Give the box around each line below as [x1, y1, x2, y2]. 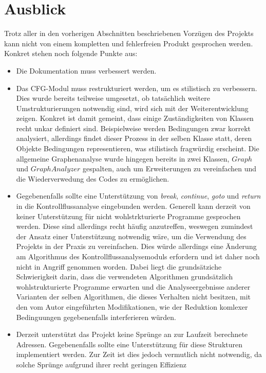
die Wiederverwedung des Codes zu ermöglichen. [16, 173, 169, 184]
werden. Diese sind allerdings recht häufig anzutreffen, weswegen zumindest [16, 221, 253, 232]
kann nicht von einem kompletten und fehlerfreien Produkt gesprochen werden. [4, 38, 253, 48]
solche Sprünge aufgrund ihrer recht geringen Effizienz [16, 359, 186, 369]
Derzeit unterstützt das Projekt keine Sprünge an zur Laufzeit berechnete [16, 329, 248, 340]
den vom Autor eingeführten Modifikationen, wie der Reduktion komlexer [16, 301, 248, 312]
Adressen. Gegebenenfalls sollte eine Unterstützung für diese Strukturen [16, 339, 243, 349]
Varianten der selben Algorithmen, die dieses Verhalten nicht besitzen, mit [16, 291, 251, 302]
